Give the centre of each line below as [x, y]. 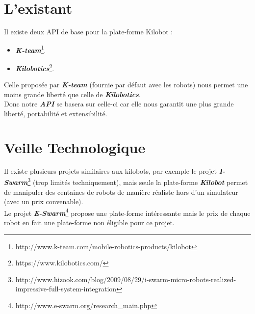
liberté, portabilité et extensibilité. [56, 113]
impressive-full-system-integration [66, 289]
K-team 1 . [31, 49]
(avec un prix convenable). [44, 201]
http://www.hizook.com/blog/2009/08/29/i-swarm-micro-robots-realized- [126, 279]
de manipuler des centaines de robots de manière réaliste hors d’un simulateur [121, 192]
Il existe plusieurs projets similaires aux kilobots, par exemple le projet [110, 170]
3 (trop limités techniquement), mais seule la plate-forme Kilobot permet [138, 181]
